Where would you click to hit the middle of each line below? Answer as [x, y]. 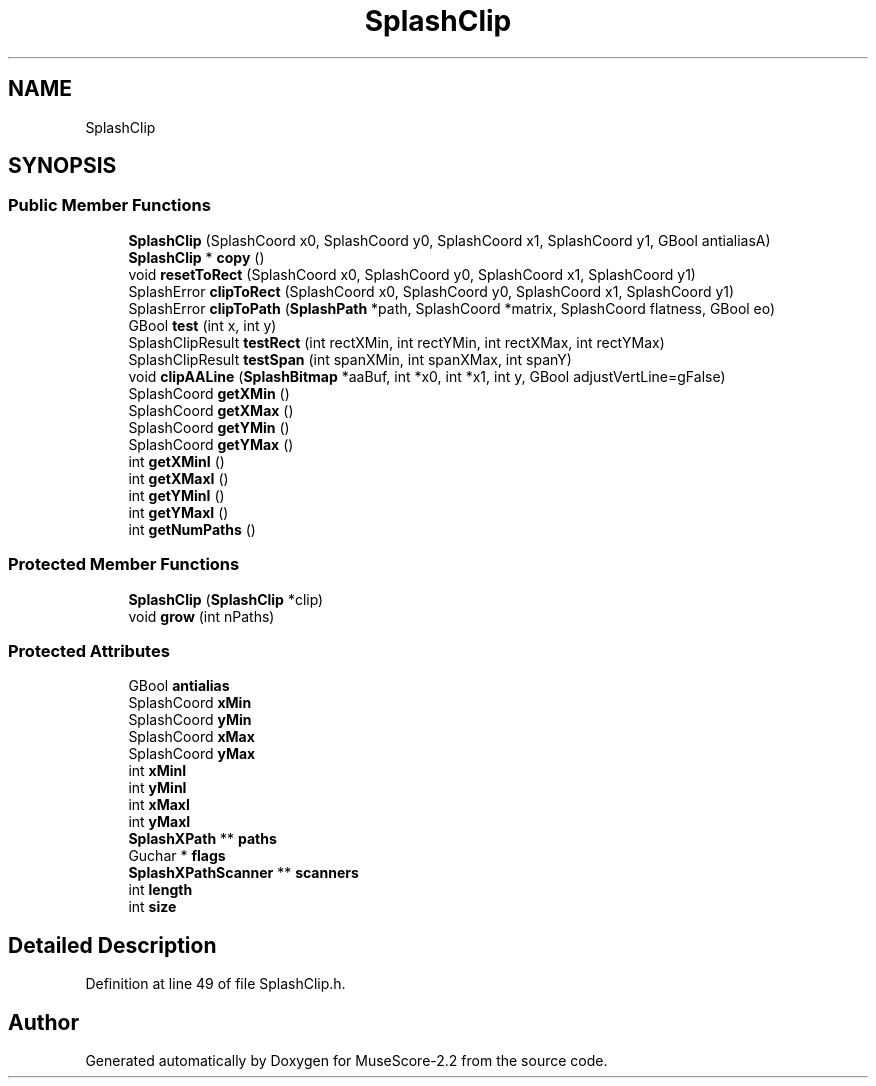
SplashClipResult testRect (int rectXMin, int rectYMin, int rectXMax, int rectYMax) [396, 342]
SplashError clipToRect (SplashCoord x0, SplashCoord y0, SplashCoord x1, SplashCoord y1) [431, 291]
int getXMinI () [176, 461]
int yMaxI [159, 822]
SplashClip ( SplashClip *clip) [226, 599]
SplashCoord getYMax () [211, 444]
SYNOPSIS [62, 166]
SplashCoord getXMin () [209, 393]
